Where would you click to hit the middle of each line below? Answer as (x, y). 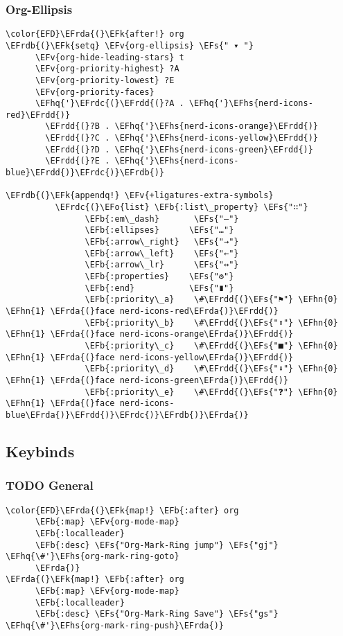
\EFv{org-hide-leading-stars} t (109, 57)
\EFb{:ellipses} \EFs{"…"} (159, 230)
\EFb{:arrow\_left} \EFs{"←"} (162, 253)
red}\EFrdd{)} (38, 115)
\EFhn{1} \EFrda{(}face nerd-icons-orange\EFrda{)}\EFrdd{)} (150, 334)
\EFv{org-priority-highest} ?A (107, 69)
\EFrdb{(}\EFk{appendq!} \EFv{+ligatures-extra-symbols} (140, 196)
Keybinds (40, 451)
